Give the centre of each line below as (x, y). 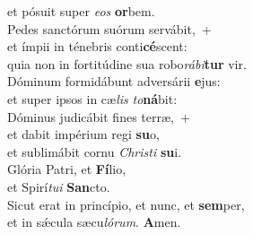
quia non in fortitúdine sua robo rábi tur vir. (127, 63)
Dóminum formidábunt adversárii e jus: (114, 81)
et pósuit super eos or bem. (81, 11)
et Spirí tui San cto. (59, 186)
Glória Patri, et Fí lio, (67, 169)
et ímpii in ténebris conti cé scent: (97, 46)
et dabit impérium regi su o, (83, 134)
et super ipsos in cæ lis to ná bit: (92, 98)
